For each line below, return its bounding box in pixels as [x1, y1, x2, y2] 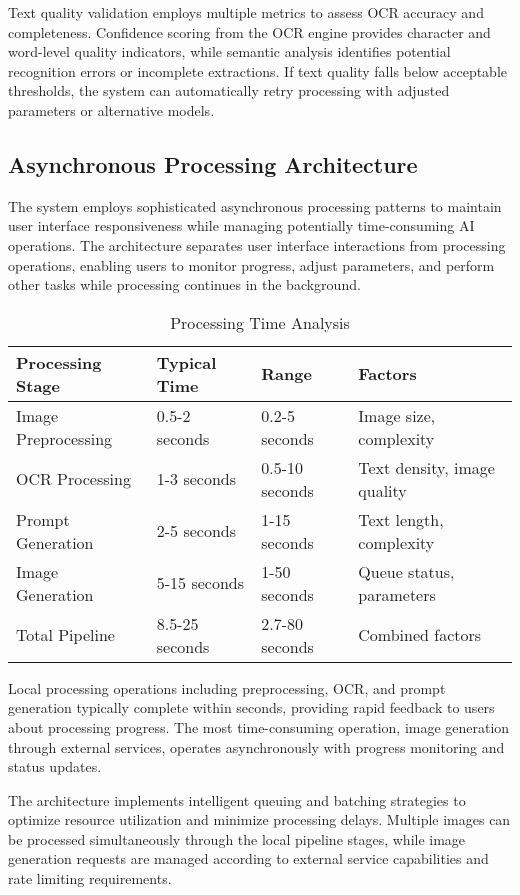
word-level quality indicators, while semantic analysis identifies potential [8, 41, 451, 62]
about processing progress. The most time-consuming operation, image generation [8, 716, 510, 737]
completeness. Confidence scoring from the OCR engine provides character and [8, 21, 491, 42]
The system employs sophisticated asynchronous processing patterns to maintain [8, 195, 502, 216]
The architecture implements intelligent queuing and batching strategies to [8, 789, 466, 810]
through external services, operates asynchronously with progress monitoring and [8, 736, 505, 757]
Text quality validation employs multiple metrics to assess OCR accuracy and [8, 2, 484, 22]
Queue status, [358, 559, 455, 583]
